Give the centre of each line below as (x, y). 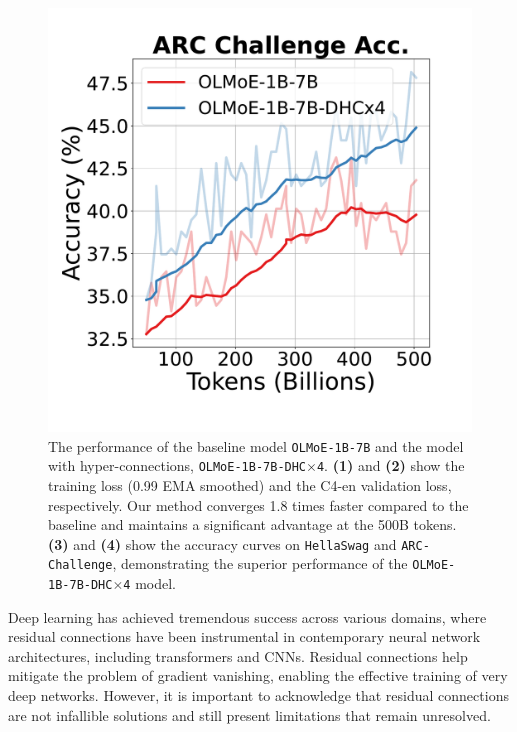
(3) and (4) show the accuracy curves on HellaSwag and (222, 543)
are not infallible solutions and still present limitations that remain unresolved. (249, 714)
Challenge (80, 565)
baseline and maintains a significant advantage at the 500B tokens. (252, 524)
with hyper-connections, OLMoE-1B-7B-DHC (177, 465)
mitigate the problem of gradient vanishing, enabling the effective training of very (258, 675)
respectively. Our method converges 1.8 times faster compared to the (258, 504)
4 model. (150, 583)
